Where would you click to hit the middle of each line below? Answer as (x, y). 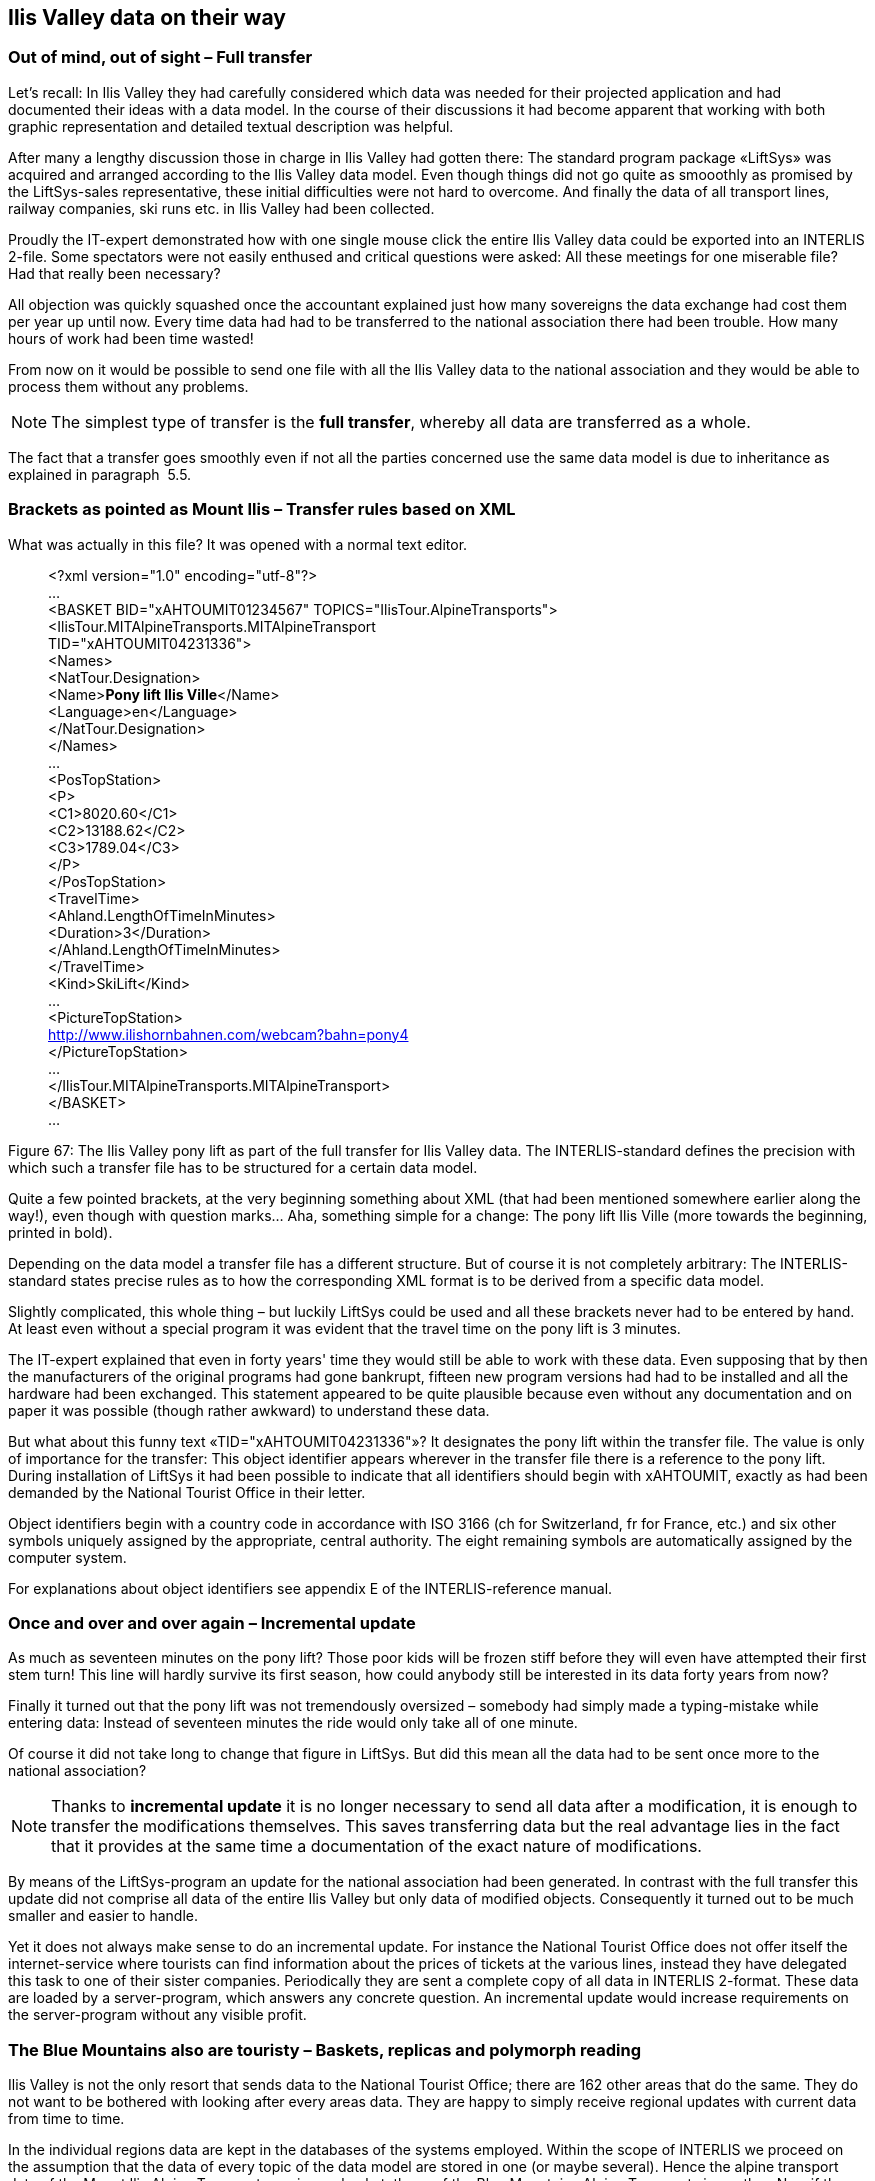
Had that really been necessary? (114, 273)
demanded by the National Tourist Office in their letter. (187, 1492)
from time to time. (66, 2119)
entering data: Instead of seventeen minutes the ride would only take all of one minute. (293, 1723)
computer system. (67, 1557)
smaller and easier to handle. (103, 1916)
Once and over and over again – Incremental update (212, 1622)
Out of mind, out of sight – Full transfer (160, 57)
